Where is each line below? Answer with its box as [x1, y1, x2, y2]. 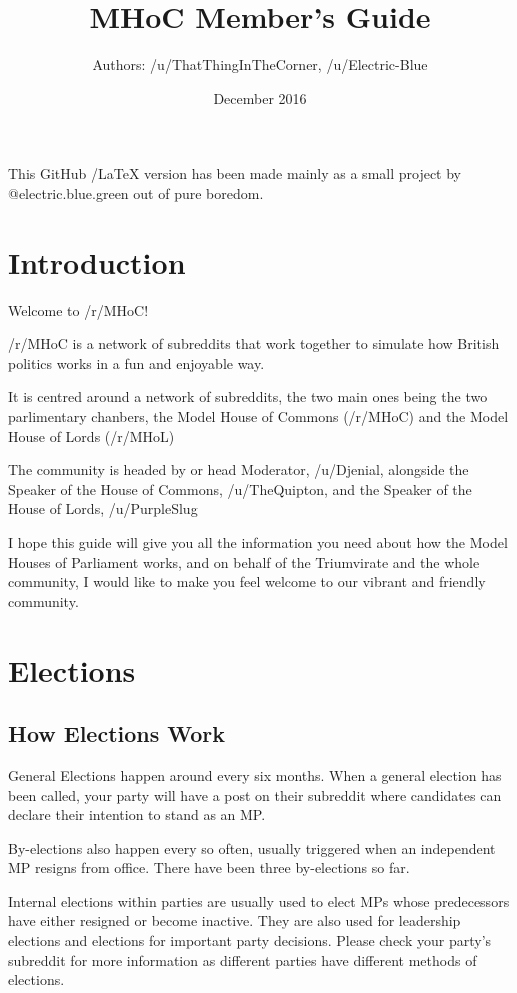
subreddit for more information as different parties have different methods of [8, 949, 477, 970]
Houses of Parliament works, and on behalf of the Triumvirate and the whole [8, 551, 480, 572]
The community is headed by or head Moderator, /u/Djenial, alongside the [8, 459, 469, 480]
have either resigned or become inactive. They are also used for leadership [8, 910, 461, 931]
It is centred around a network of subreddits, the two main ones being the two [8, 386, 488, 407]
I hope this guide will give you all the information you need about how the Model [8, 531, 508, 552]
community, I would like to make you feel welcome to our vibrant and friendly [8, 571, 486, 592]
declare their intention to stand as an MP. [8, 804, 266, 825]
